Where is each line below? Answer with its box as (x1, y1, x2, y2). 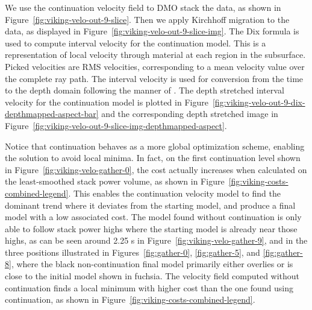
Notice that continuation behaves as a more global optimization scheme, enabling (5, 139, 305, 152)
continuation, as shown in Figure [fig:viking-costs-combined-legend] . (5, 293, 255, 306)
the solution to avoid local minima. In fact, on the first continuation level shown (5, 151, 301, 164)
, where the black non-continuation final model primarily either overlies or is (11, 258, 293, 270)
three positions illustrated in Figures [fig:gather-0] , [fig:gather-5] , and (5, 245, 260, 258)
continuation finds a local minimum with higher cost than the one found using (5, 281, 294, 294)
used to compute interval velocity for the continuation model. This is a (5, 36, 266, 49)
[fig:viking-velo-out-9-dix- (212, 95, 305, 108)
